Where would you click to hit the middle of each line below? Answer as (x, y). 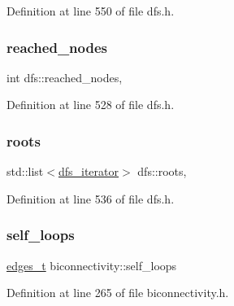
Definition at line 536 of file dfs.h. (91, 198)
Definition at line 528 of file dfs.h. (91, 105)
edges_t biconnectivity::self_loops (92, 265)
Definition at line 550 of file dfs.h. (91, 11)
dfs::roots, (162, 171)
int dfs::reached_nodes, (65, 77)
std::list (25, 171)
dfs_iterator (88, 171)
